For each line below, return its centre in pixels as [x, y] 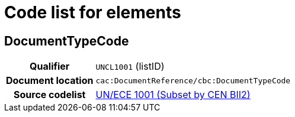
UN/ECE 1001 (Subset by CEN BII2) [173, 95]
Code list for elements [93, 12]
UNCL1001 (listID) [130, 66]
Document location [50, 81]
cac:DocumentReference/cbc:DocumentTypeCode [193, 80]
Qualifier [50, 66]
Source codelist [50, 95]
